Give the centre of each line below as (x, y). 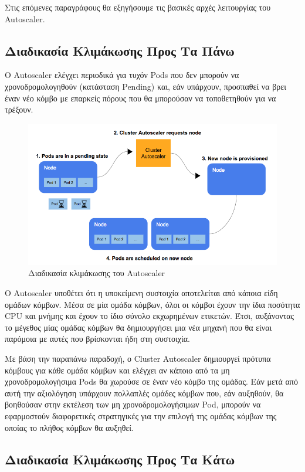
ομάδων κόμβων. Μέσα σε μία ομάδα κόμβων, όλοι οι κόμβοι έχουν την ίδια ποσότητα (152, 304)
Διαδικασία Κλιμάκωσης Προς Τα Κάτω (120, 459)
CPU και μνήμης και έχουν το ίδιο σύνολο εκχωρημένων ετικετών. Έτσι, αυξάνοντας (150, 316)
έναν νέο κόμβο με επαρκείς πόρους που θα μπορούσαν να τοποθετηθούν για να (140, 98)
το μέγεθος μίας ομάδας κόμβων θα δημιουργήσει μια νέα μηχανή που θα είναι (138, 327)
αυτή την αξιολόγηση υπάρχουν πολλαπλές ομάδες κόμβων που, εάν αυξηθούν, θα (144, 393)
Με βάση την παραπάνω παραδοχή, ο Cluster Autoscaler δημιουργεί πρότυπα (138, 358)
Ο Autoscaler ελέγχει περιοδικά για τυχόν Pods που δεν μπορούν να (122, 75)
